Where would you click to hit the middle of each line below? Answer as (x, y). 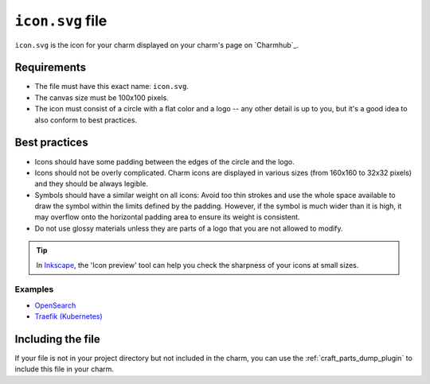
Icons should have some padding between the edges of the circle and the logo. (164, 161)
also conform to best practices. (86, 120)
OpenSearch (55, 305)
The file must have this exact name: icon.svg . (112, 87)
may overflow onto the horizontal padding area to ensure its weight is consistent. (167, 217)
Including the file (58, 339)
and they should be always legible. (92, 184)
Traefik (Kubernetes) (68, 316)
